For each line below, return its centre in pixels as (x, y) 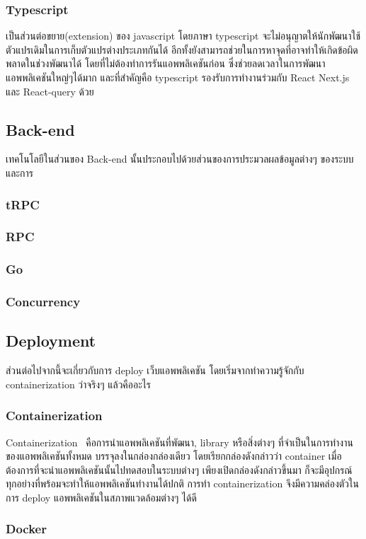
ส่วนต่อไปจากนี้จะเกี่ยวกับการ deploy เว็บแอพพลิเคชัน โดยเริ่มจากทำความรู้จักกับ (155, 370)
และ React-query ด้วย (50, 91)
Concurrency (43, 302)
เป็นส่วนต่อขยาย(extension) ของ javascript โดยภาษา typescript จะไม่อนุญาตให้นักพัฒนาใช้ (183, 36)
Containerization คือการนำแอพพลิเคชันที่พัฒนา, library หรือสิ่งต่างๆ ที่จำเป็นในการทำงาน (179, 442)
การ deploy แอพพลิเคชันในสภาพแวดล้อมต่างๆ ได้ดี (101, 497)
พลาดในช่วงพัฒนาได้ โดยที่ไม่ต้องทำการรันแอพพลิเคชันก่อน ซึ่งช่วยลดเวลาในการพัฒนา (166, 63)
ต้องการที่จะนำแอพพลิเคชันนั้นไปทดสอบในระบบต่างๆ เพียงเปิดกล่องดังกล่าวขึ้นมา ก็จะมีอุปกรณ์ (179, 469)
